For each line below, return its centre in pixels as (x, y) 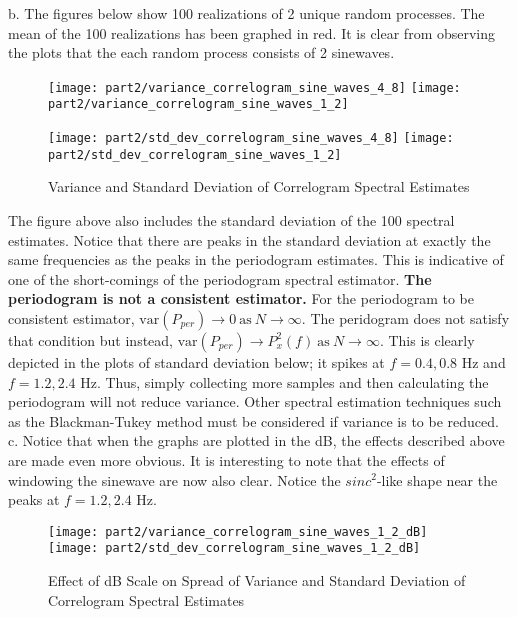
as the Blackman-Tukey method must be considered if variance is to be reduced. (253, 420)
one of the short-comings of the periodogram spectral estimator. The (220, 278)
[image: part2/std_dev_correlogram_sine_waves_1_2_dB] (234, 548)
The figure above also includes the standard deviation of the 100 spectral (231, 220)
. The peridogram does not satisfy (405, 317)
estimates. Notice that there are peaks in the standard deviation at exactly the (249, 239)
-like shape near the (437, 479)
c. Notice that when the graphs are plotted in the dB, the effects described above (256, 440)
